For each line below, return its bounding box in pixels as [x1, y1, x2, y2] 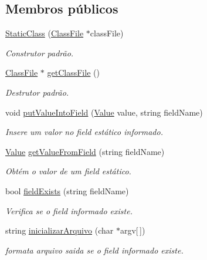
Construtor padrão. [5, 46, 74, 59]
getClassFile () [47, 66, 100, 79]
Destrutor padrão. [5, 86, 69, 98]
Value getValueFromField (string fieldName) [5, 145, 165, 157]
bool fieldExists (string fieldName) [5, 184, 129, 197]
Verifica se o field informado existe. [5, 204, 133, 217]
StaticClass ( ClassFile [5, 27, 84, 39]
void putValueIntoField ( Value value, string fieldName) [5, 106, 203, 118]
